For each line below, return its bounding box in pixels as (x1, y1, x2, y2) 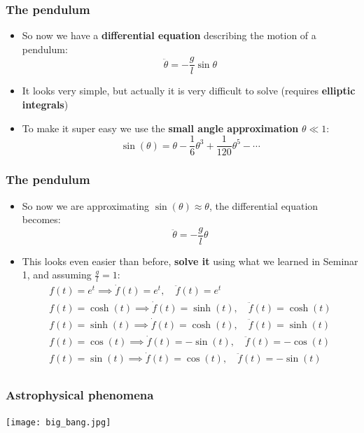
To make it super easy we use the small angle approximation (22, 120, 299, 135)
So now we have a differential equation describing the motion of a (22, 28, 316, 43)
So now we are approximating (22, 198, 150, 213)
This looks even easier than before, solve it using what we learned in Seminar (22, 253, 358, 268)
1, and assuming (22, 267, 92, 282)
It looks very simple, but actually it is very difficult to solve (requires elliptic (22, 83, 356, 98)
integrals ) (22, 97, 69, 112)
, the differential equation (209, 198, 318, 213)
